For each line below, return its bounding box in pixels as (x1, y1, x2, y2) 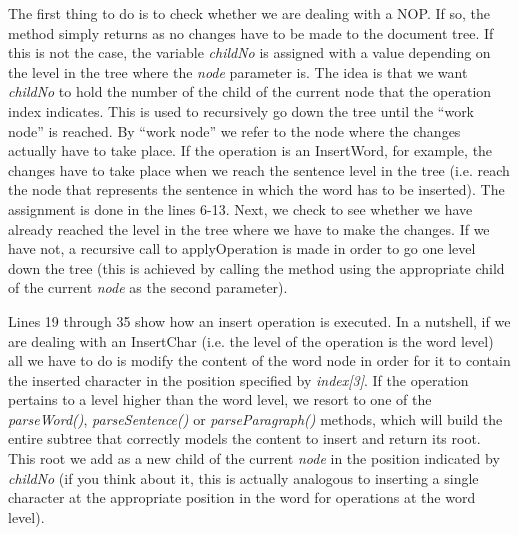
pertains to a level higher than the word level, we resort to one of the (8, 389, 432, 410)
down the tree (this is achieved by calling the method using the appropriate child (8, 257, 505, 278)
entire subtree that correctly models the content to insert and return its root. (8, 428, 481, 449)
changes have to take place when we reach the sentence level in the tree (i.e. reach (8, 159, 510, 180)
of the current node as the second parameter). (8, 277, 288, 298)
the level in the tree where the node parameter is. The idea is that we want (8, 61, 468, 82)
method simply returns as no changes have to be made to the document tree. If (8, 22, 494, 43)
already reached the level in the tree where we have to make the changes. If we (8, 218, 490, 239)
